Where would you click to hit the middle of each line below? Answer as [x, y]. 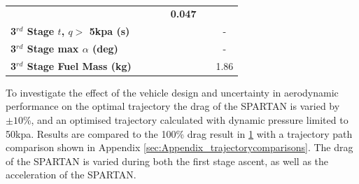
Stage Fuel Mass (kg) [79, 65]
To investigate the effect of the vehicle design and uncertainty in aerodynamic [172, 92]
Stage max [53, 48]
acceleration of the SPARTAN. [71, 175]
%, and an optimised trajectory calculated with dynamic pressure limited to [185, 120]
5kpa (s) [110, 31]
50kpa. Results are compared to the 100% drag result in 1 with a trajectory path [179, 133]
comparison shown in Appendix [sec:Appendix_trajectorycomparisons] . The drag [179, 147]
